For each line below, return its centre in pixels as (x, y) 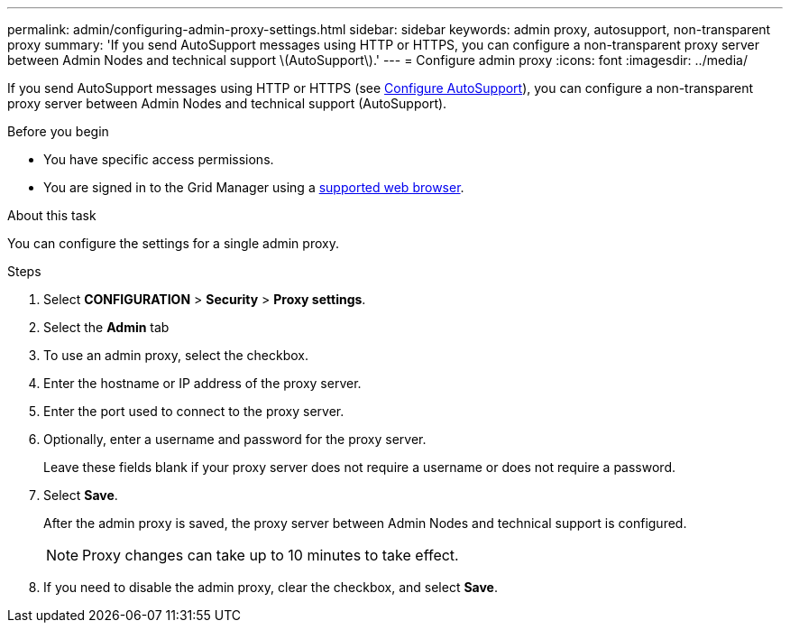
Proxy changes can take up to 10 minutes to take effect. (271, 555)
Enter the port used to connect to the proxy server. (194, 411)
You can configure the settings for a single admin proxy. (173, 243)
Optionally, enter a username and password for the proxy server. (235, 439)
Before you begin (58, 131)
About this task (52, 215)
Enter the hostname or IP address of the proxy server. (202, 383)
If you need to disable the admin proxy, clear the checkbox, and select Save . (271, 587)
